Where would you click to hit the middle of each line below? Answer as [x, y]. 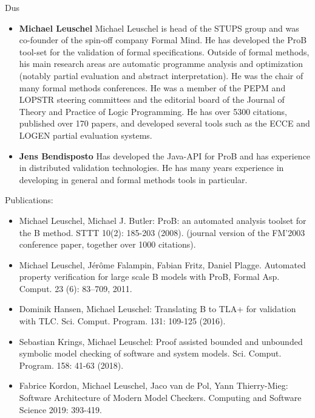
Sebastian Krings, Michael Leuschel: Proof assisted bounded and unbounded [161, 341]
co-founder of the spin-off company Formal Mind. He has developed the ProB [163, 40]
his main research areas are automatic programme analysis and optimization [161, 64]
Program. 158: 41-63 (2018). [71, 365]
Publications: [29, 200]
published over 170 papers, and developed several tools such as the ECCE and [164, 123]
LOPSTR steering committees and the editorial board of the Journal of [152, 99]
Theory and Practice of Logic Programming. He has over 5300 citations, [153, 111]
